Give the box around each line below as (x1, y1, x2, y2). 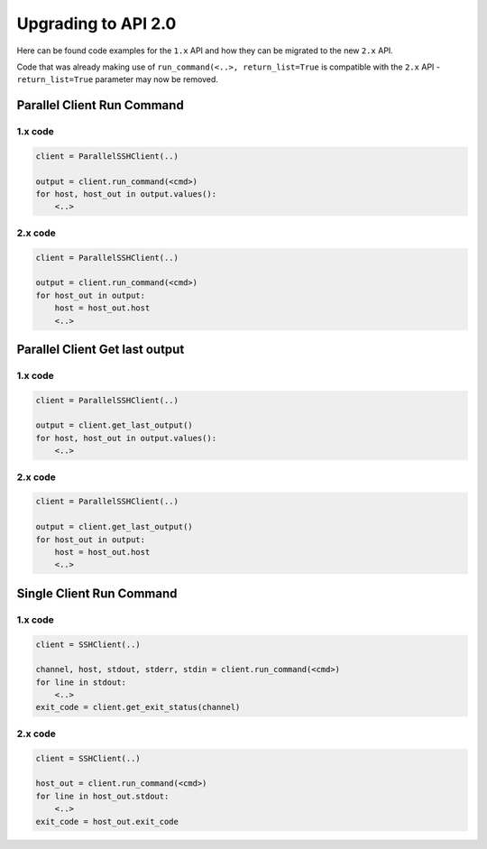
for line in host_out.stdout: (35, 790, 170, 801)
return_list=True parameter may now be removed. (16, 74, 218, 85)
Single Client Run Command (16, 586, 178, 601)
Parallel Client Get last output (16, 341, 185, 356)
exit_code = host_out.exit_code (35, 817, 179, 826)
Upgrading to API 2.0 (16, 14, 177, 33)
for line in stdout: (35, 677, 126, 688)
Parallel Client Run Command (16, 97, 184, 113)
